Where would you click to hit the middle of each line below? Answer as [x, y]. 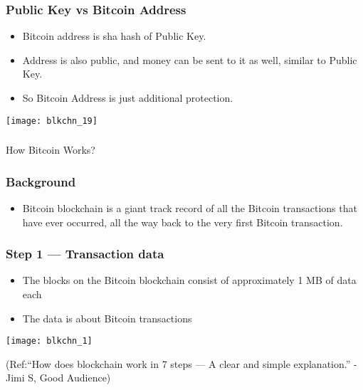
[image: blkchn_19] [52, 121]
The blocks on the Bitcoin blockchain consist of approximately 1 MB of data [189, 280]
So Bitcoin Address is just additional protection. [128, 97]
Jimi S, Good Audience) [58, 378]
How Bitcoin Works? [51, 150]
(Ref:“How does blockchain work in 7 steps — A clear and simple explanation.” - [181, 363]
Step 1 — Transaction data [85, 254]
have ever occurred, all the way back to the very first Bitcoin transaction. [183, 222]
